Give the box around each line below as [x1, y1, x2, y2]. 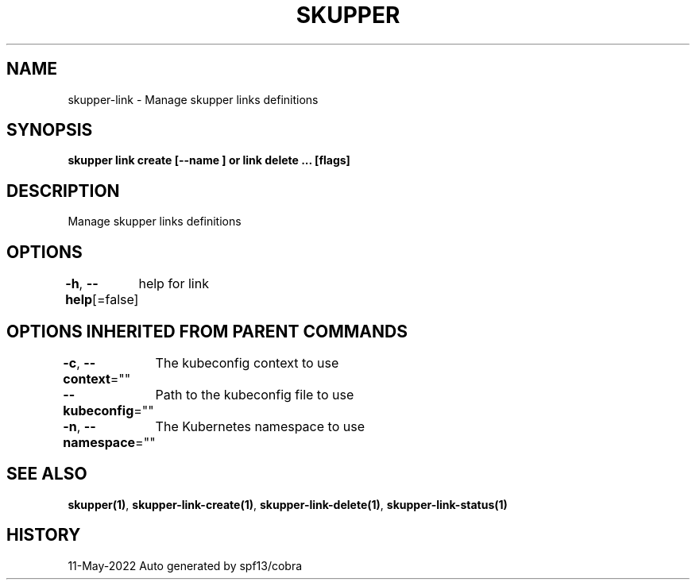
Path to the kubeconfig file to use [155, 386, 354, 403]
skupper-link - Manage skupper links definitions [68, 92, 319, 106]
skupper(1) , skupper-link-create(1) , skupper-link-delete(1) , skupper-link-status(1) [68, 497, 508, 511]
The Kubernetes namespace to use [155, 418, 365, 434]
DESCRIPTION [6, 180, 120, 201]
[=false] [92, 291, 139, 308]
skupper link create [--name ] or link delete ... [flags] [68, 153, 350, 168]
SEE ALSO [6, 464, 87, 484]
